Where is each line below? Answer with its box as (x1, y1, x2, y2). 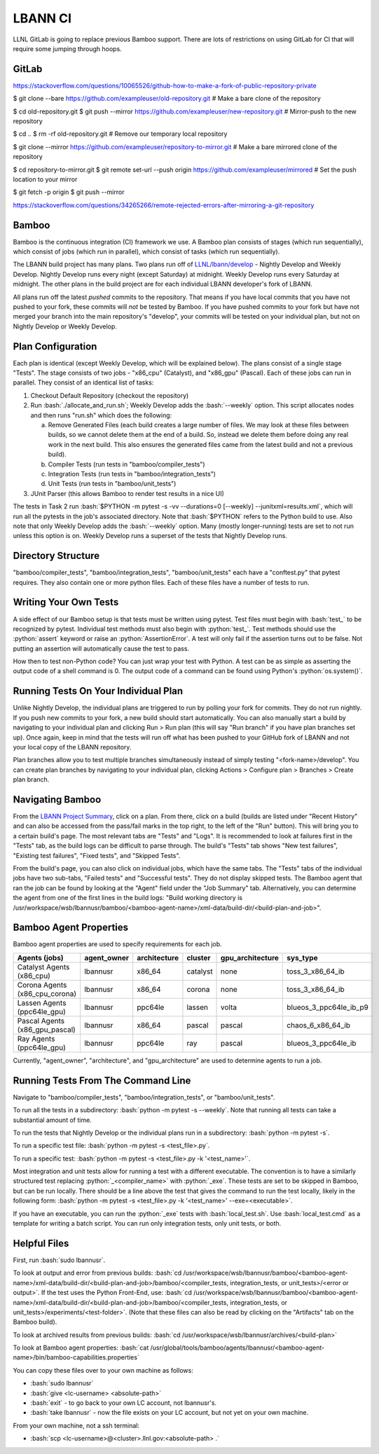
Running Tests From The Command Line (13, 1074, 191, 1086)
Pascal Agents (17, 1016, 65, 1025)
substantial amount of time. (13, 1116, 92, 1124)
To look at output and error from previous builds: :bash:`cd (13, 1268, 182, 1278)
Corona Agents (17, 980, 67, 990)
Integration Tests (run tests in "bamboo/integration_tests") (48, 469, 216, 478)
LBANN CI (13, 11, 72, 26)
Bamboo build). (13, 1317, 57, 1327)
